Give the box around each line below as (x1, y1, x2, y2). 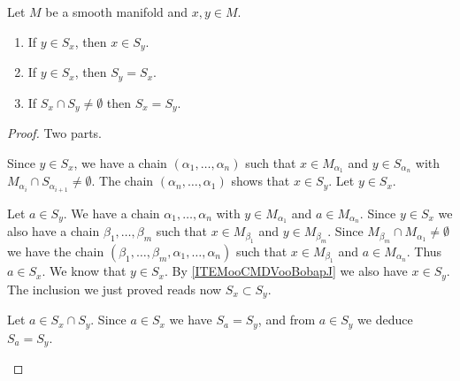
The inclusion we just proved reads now (7, 279, 222, 298)
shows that (231, 171, 290, 190)
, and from (257, 310, 316, 329)
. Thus (406, 241, 442, 260)
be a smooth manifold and (45, 3, 188, 20)
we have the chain (7, 241, 104, 260)
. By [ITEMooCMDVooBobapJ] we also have (165, 262, 408, 280)
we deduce (357, 310, 413, 329)
